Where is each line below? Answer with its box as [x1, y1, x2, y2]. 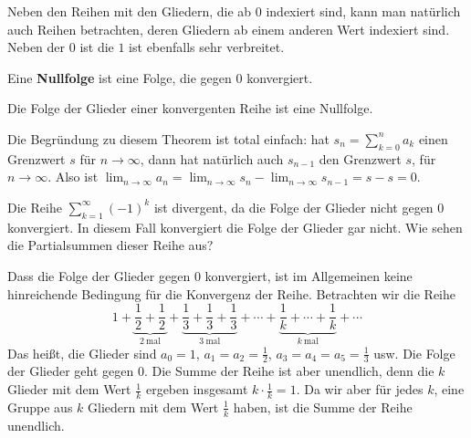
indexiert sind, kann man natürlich [266, 2, 461, 20]
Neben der [7, 37, 66, 57]
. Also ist [47, 167, 99, 186]
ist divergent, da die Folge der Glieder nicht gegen [153, 197, 434, 216]
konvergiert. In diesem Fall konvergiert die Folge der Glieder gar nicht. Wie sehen [7, 217, 463, 236]
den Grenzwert [319, 149, 402, 168]
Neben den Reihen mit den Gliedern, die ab [7, 2, 252, 20]
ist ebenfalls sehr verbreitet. [129, 37, 285, 57]
